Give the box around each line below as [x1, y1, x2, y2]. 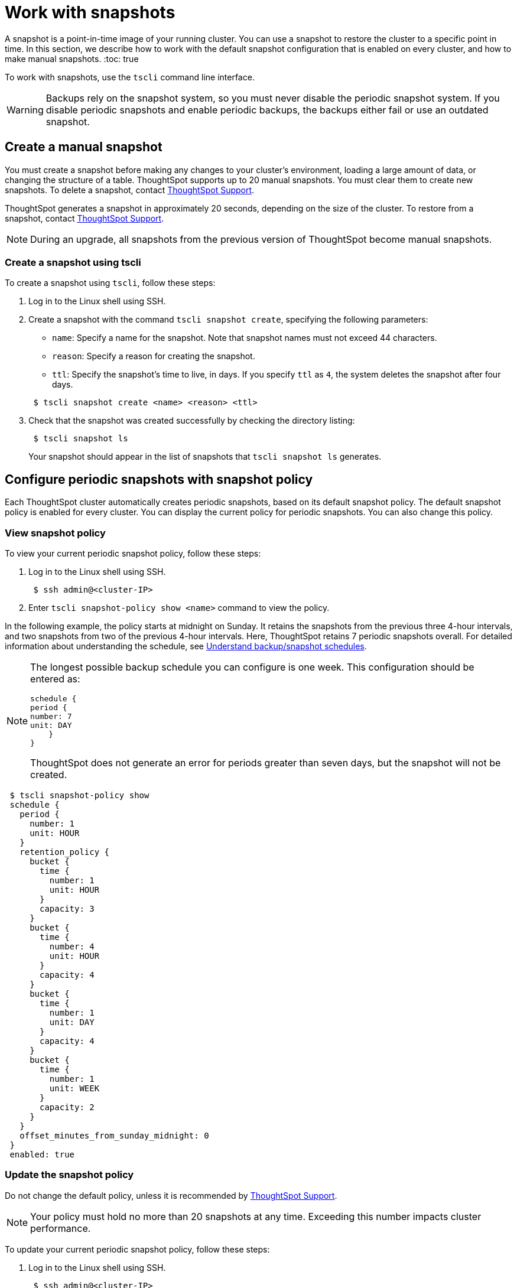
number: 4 [49, 941, 95, 951]
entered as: [30, 672, 80, 685]
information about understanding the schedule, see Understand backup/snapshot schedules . [5, 640, 367, 651]
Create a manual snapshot [5, 139, 162, 155]
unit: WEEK [49, 1083, 100, 1093]
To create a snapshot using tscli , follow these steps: [5, 278, 216, 288]
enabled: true [9, 1149, 75, 1159]
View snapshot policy [5, 526, 106, 539]
